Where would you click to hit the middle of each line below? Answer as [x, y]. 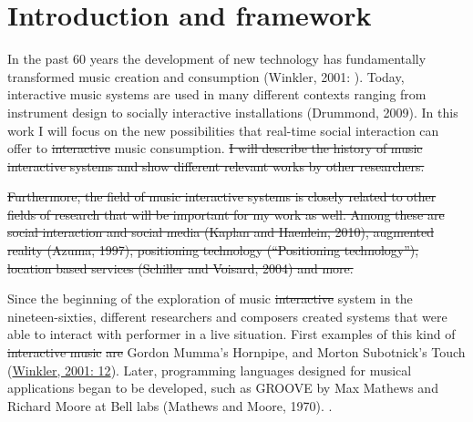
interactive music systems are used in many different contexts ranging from [217, 94]
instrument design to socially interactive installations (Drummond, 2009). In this [233, 112]
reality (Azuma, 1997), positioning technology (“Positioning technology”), [213, 250]
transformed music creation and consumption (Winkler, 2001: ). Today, [206, 76]
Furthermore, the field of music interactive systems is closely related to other [222, 196]
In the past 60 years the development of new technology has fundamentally [217, 59]
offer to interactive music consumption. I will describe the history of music [215, 148]
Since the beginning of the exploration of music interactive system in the [210, 298]
